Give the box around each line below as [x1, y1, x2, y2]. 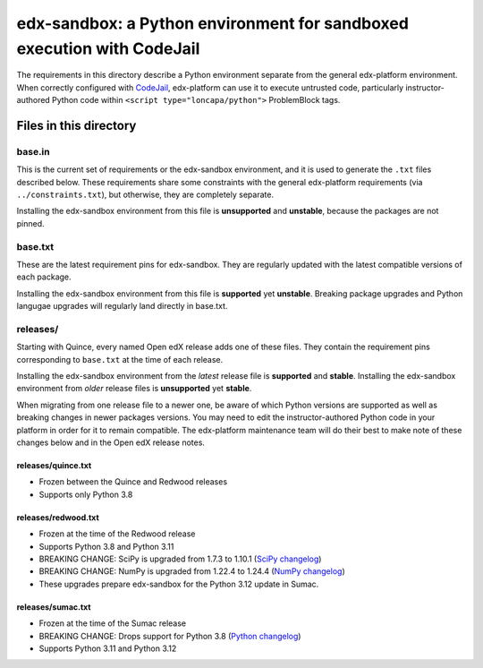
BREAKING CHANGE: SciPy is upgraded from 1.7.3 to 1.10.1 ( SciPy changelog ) [38, 553, 322, 564]
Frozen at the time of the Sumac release [38, 618, 187, 629]
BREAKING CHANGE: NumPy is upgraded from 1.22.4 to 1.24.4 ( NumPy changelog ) [38, 566, 346, 577]
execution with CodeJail [16, 39, 200, 58]
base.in [16, 145, 50, 158]
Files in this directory [16, 117, 137, 133]
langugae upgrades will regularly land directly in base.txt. [16, 301, 228, 312]
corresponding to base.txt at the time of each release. [16, 354, 224, 364]
